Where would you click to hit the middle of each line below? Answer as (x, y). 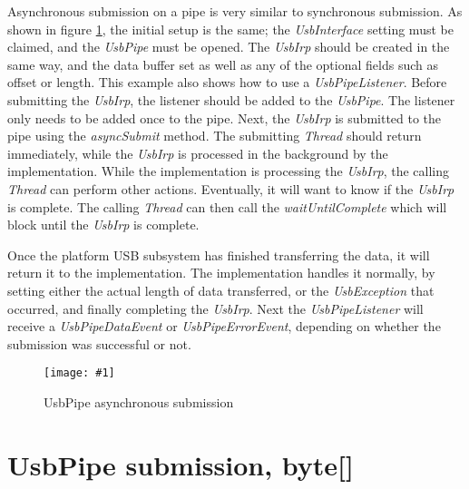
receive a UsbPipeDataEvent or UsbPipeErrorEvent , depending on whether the (224, 326)
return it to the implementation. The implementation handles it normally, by (221, 273)
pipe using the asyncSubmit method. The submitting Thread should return (215, 136)
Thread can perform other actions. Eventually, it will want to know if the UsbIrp (231, 188)
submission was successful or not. (99, 343)
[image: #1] (79, 373)
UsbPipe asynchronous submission (139, 401)
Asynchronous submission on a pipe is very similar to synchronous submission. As (235, 11)
